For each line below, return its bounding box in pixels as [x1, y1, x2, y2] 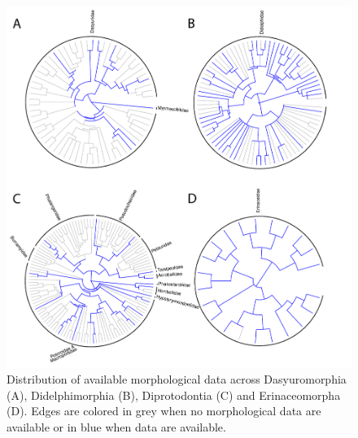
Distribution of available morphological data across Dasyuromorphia [7, 370, 347, 387]
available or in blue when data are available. [7, 418, 226, 435]
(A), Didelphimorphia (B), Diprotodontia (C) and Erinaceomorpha [7, 386, 341, 403]
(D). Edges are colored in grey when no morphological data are [7, 402, 321, 419]
